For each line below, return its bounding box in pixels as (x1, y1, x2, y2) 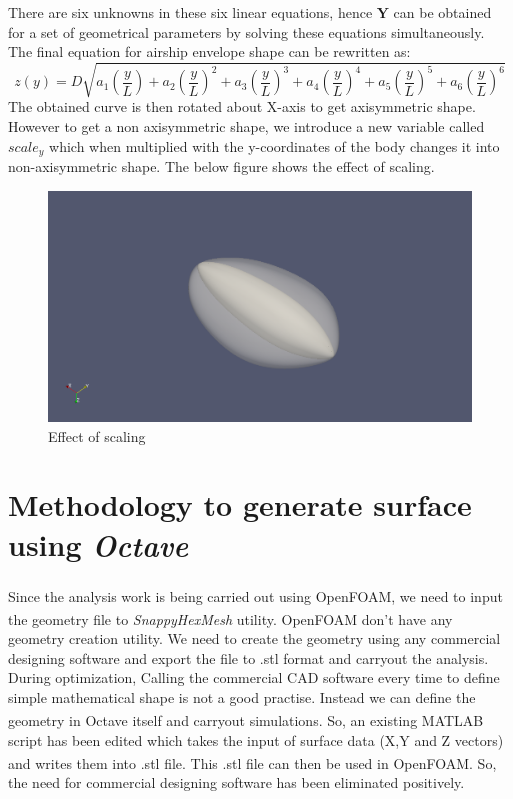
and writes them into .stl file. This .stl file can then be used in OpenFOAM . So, (8, 752, 497, 773)
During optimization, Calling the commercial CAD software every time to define (8, 667, 500, 688)
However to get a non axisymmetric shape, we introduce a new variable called (8, 115, 485, 136)
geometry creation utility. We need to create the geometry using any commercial (8, 628, 501, 649)
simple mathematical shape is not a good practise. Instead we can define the (8, 686, 476, 707)
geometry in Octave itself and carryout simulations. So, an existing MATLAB (8, 710, 484, 731)
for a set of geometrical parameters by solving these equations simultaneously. (8, 21, 485, 42)
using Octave (8, 523, 189, 565)
